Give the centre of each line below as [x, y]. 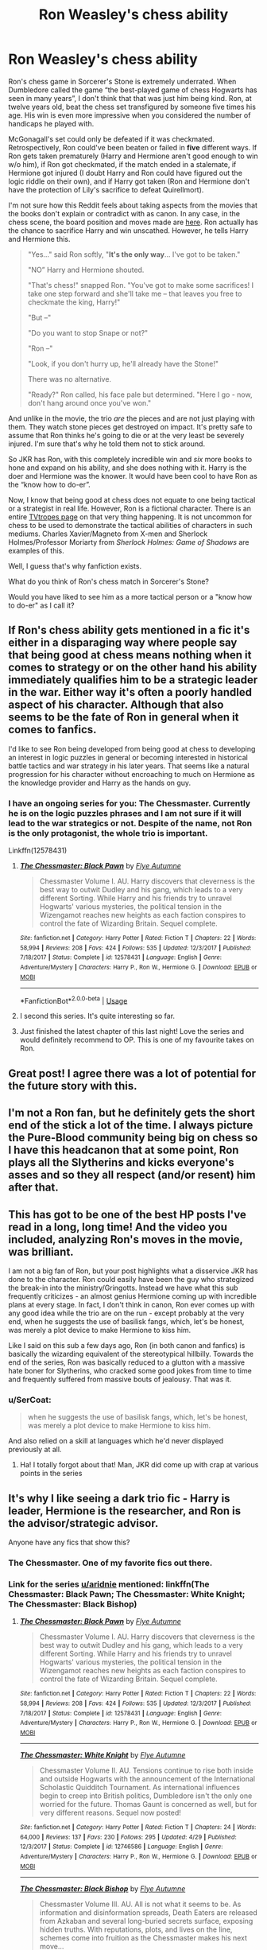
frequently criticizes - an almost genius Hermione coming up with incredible [132, 1296]
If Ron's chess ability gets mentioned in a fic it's [129, 630]
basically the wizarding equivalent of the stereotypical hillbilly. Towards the [131, 1354]
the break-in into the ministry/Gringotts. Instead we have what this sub [123, 1288]
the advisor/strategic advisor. [83, 1523]
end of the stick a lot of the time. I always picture [131, 1126]
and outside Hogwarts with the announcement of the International [147, 1778]
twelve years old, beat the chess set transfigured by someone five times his [132, 107]
